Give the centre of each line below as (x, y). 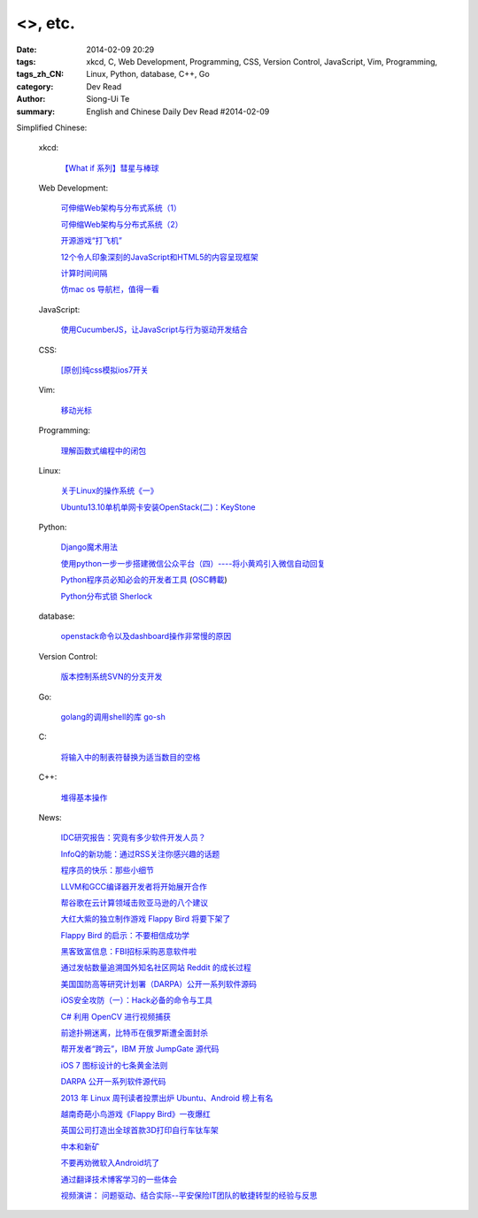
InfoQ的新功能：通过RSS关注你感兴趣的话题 (140, 853)
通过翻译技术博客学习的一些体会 (119, 1179)
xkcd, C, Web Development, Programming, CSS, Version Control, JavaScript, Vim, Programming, (262, 61)
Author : (31, 99)
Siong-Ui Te (108, 99)
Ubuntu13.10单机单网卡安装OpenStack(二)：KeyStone (158, 507)
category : (35, 86)
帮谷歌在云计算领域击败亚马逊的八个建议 (134, 902)
